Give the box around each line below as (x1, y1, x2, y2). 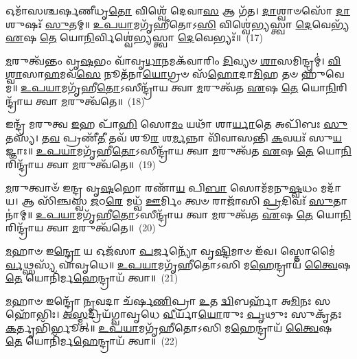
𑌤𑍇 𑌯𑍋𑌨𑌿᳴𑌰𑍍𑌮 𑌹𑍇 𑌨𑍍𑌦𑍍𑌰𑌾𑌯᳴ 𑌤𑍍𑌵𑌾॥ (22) (5, 334, 178, 348)
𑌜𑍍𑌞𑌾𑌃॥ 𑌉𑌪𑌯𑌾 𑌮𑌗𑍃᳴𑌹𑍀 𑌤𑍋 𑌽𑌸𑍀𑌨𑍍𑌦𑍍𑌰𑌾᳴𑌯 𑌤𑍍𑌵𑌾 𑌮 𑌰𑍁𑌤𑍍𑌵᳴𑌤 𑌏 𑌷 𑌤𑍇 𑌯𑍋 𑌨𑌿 (5, 143, 352, 158)
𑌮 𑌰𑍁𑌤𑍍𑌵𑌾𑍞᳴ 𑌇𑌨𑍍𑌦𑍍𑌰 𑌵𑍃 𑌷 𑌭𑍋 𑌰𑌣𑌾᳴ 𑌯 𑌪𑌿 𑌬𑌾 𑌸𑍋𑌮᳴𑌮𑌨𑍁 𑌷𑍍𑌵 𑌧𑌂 (5, 180, 318, 194)
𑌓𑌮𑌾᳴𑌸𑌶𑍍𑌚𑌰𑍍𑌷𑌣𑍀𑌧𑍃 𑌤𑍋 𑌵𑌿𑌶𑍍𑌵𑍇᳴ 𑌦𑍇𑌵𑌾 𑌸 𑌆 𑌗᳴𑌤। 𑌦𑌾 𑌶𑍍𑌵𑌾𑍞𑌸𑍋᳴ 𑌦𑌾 (5, 3, 351, 17)
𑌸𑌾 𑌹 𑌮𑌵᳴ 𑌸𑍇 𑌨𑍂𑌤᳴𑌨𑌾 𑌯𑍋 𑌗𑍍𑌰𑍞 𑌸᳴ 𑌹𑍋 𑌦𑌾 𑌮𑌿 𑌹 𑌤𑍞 (22, 67, 298, 81)
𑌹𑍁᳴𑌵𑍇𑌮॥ (301, 67, 345, 81)
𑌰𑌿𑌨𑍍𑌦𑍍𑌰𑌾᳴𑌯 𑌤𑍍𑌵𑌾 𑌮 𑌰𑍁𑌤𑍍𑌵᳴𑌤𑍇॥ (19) (5, 157, 156, 171)
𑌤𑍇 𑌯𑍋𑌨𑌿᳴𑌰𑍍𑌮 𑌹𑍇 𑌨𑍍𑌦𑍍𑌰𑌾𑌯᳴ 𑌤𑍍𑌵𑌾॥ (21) (5, 270, 178, 285)
